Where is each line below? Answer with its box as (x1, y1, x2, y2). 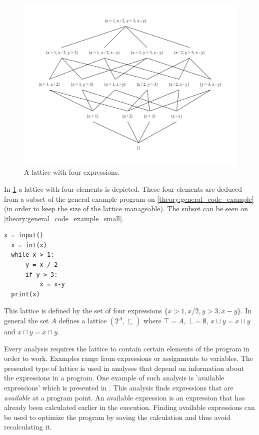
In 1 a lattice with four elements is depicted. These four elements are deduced (4, 183, 242, 194)
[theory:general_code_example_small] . (4, 213, 124, 223)
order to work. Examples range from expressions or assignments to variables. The (4, 353, 253, 363)
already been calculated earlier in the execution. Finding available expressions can (4, 402, 255, 412)
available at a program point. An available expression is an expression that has (4, 392, 245, 402)
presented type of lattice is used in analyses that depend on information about (4, 362, 244, 373)
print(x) (11, 290, 40, 298)
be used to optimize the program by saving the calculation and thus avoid (4, 411, 230, 422)
